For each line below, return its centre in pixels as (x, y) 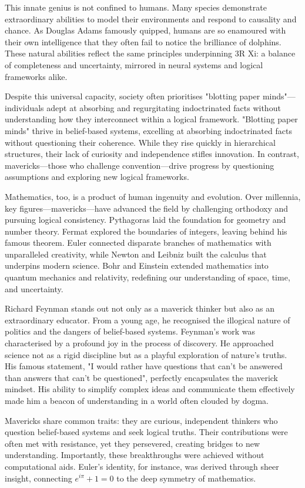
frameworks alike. (36, 76)
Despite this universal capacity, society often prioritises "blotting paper (133, 96)
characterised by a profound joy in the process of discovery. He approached (139, 343)
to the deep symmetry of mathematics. (186, 478)
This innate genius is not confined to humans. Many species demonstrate (136, 7)
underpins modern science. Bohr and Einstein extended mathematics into (137, 265)
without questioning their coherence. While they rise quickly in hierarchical (140, 142)
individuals (24, 107)
